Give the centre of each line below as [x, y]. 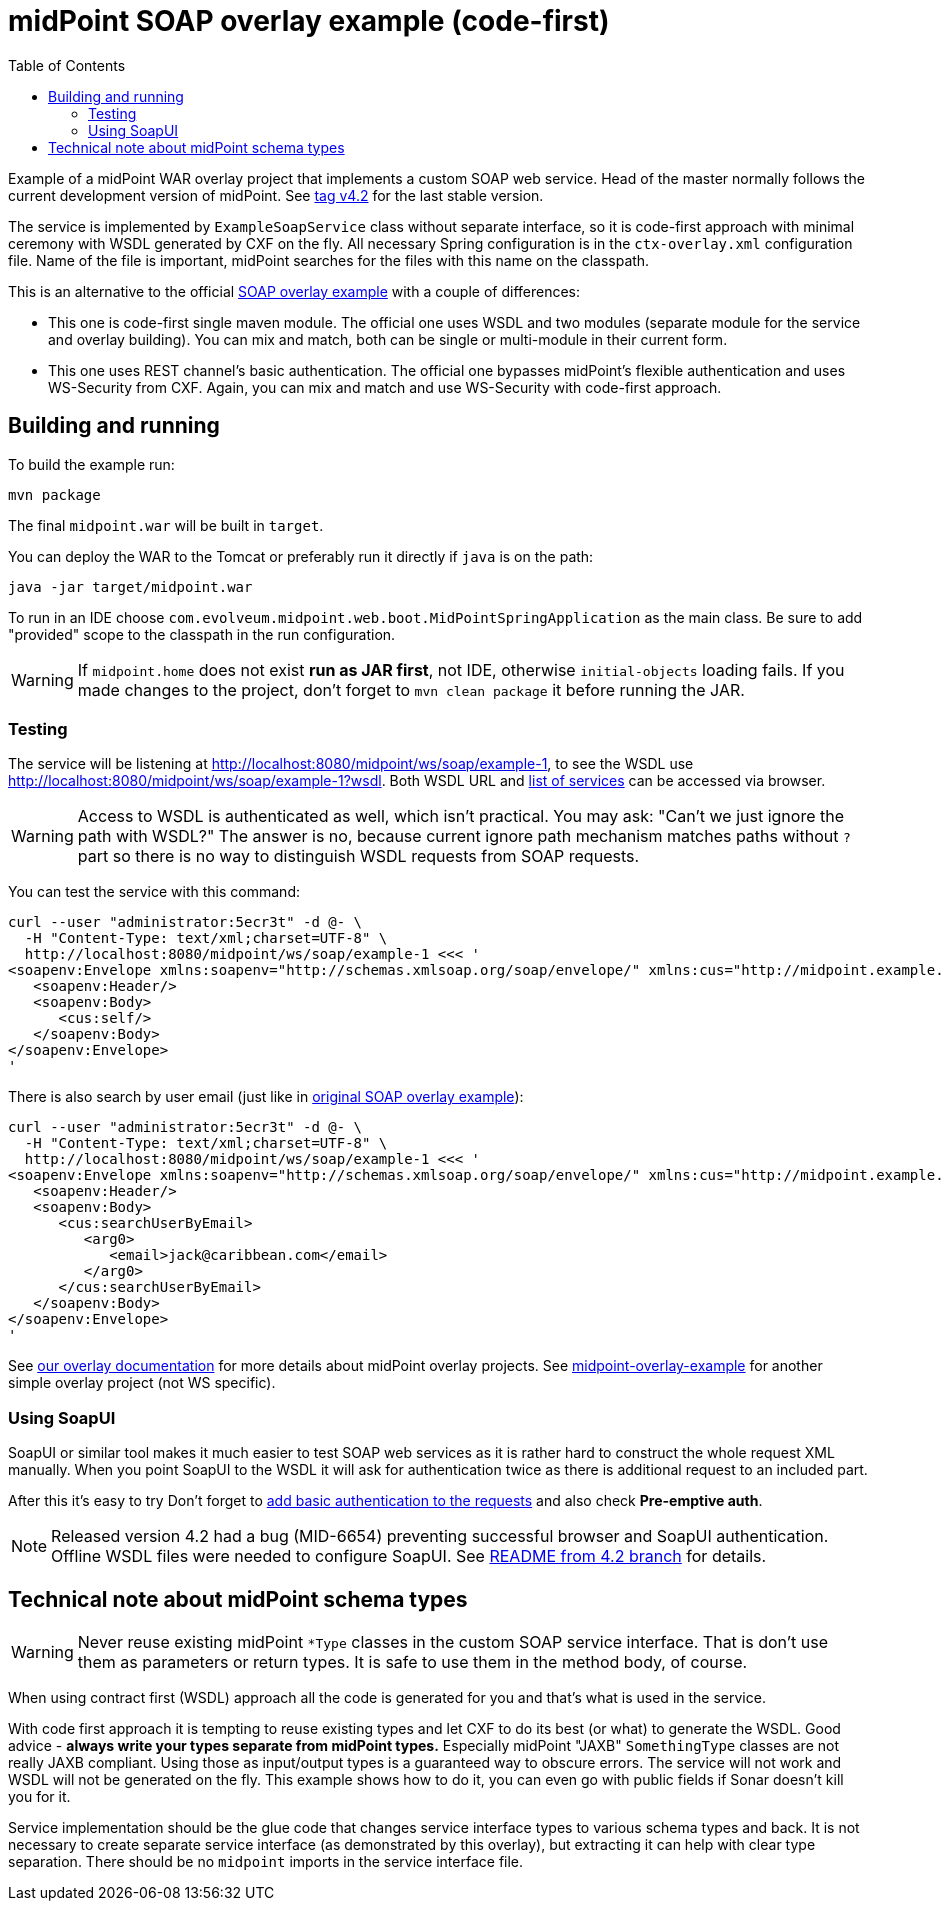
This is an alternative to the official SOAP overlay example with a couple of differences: [294, 291]
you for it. [39, 1796]
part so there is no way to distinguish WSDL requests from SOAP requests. [358, 856]
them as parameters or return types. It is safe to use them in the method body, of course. [412, 1661]
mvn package [54, 494]
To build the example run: [91, 464]
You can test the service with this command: [154, 892]
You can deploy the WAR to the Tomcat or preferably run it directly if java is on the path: [301, 556]
